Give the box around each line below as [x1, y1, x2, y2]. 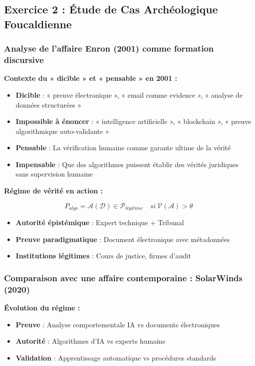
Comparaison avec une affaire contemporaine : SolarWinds [4, 271, 243, 284]
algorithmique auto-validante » [15, 125, 109, 136]
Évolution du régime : [4, 303, 80, 313]
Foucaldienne [4, 16, 72, 31]
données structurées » [15, 99, 82, 110]
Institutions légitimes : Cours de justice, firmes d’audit [15, 250, 192, 261]
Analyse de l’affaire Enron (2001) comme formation [4, 42, 214, 55]
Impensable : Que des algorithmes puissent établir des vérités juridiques [15, 159, 239, 169]
